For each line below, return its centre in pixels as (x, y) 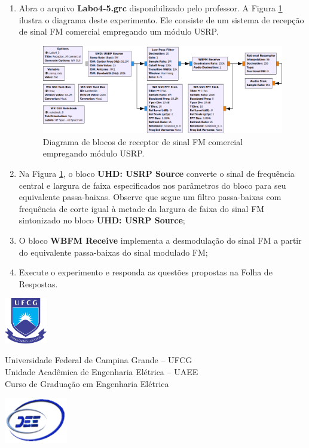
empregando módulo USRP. (94, 153)
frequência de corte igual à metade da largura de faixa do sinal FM (142, 208)
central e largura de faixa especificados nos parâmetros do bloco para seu (152, 185)
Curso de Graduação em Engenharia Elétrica (87, 383)
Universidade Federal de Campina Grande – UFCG (99, 360)
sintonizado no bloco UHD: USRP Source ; (102, 220)
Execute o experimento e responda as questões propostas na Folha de (146, 272)
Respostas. (38, 283)
